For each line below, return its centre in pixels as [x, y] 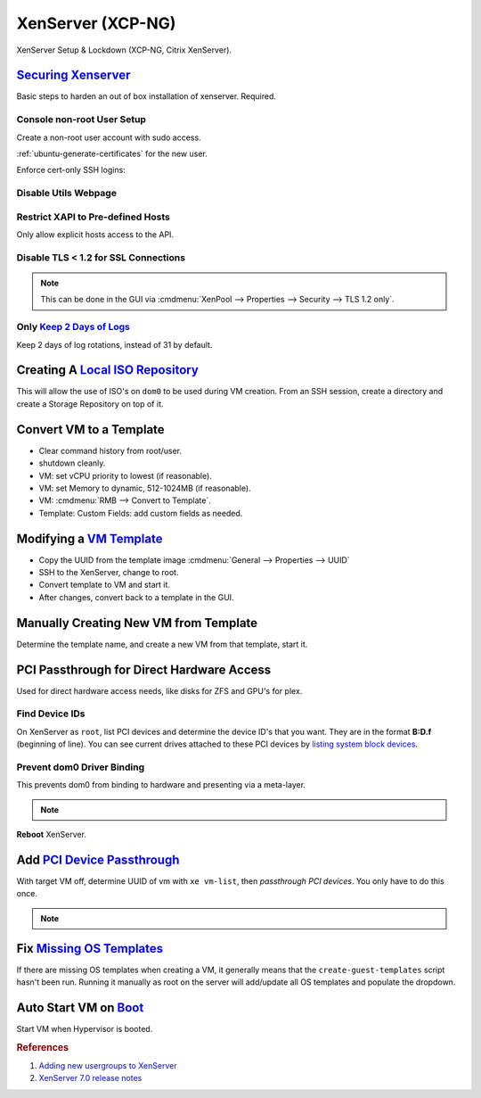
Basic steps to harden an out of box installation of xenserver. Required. [146, 96]
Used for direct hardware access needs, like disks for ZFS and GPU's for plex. [159, 690]
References [43, 1047]
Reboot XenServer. [51, 835]
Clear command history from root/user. [110, 450]
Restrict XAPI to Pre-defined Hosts [94, 217]
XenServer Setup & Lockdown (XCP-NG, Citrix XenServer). [124, 50]
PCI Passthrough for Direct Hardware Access [144, 669]
